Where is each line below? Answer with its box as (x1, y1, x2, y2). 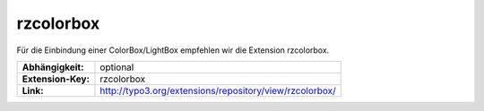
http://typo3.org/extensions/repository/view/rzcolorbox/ (99, 84, 336, 97)
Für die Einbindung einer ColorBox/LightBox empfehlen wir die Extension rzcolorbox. (16, 45, 330, 55)
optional (99, 61, 134, 73)
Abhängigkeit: (22, 61, 84, 73)
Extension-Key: (22, 73, 90, 85)
